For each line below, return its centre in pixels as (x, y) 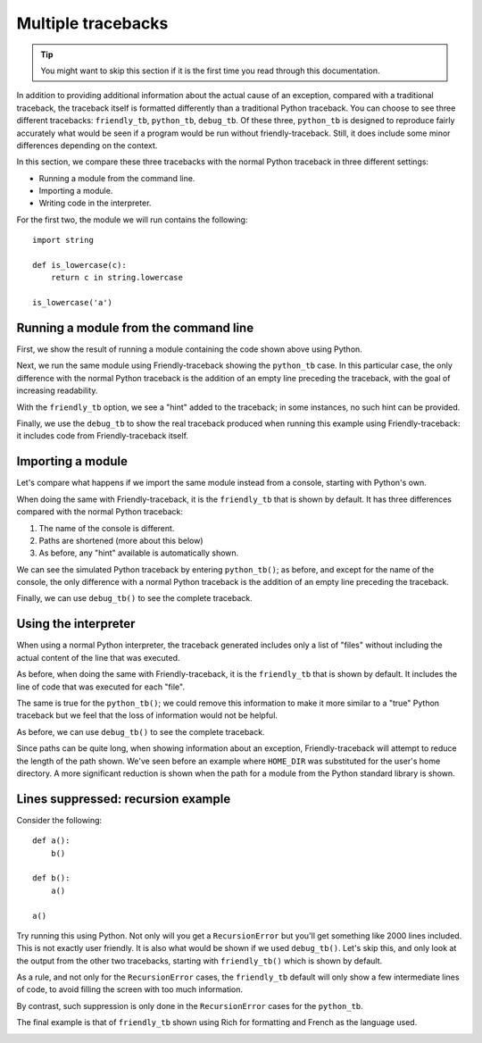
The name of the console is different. (107, 528)
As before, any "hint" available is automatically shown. (139, 553)
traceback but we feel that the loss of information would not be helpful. (147, 715)
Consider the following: (59, 820)
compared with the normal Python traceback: (100, 512)
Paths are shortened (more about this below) (121, 540)
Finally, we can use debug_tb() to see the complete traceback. (135, 598)
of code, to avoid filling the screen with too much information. (130, 989)
